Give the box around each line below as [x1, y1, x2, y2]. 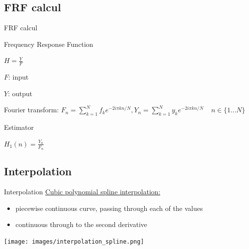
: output [8, 88, 32, 98]
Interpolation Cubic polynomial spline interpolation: [4, 187, 160, 197]
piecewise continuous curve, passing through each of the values [15, 203, 203, 213]
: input [8, 72, 29, 82]
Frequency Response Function [4, 39, 93, 49]
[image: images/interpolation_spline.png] [4, 238, 144, 246]
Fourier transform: [4, 104, 59, 115]
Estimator [4, 122, 34, 132]
